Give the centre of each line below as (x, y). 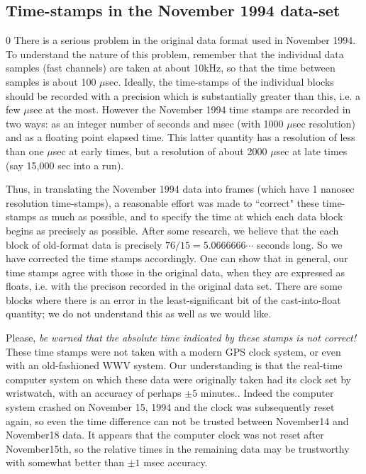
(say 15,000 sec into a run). (65, 165)
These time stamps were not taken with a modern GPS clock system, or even (173, 351)
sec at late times (312, 151)
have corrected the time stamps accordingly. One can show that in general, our (177, 258)
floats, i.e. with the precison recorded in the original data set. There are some (174, 286)
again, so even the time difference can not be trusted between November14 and (177, 421)
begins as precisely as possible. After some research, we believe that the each (172, 230)
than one (25, 151)
